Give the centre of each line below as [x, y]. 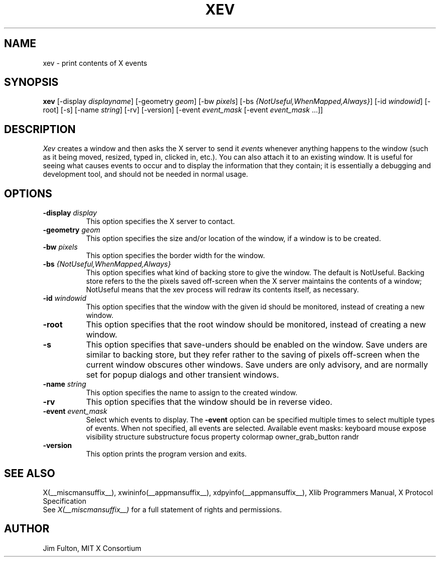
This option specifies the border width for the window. [176, 256]
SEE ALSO [30, 473]
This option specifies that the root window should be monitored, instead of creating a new [256, 325]
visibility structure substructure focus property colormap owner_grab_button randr [223, 437]
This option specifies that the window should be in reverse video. [209, 402]
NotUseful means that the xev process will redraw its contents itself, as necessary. [223, 290]
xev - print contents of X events [95, 63]
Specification [65, 501]
